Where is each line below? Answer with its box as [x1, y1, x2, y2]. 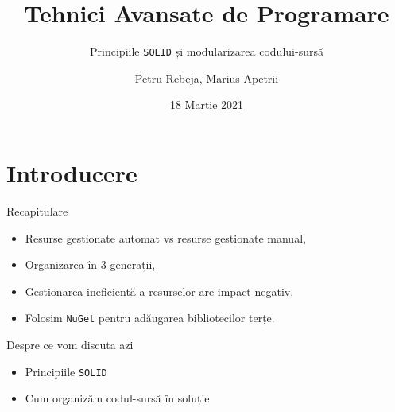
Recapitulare [6, 202, 68, 219]
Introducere [6, 156, 137, 189]
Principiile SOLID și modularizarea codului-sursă [90, 43, 323, 60]
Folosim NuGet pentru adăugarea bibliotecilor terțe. [25, 309, 275, 326]
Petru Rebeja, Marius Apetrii [134, 69, 279, 86]
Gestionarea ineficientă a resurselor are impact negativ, [25, 282, 294, 299]
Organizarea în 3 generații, [25, 256, 156, 273]
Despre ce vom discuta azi [6, 336, 134, 352]
